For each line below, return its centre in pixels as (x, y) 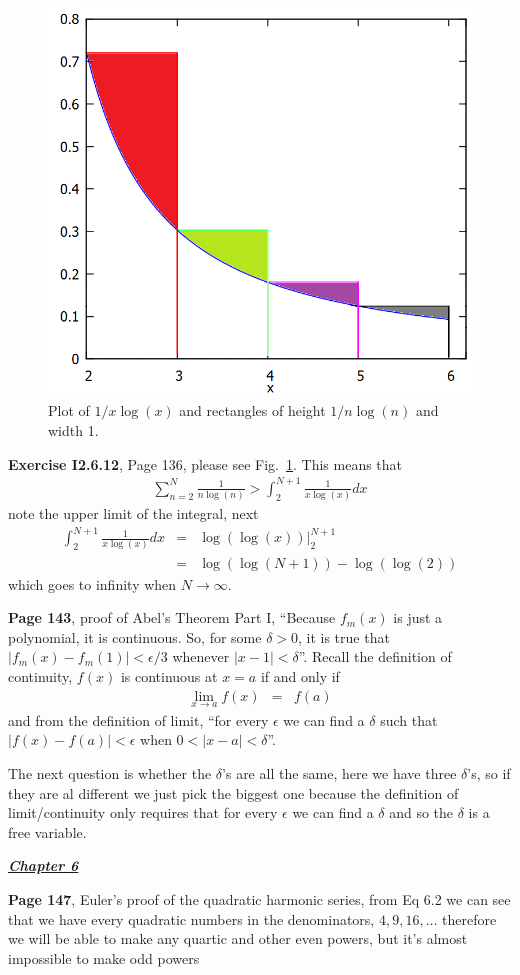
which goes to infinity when (92, 583)
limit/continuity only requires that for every (143, 812)
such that (409, 719)
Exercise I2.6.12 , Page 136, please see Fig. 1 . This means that (205, 463)
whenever (201, 656)
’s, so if (489, 772)
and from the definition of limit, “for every (138, 719)
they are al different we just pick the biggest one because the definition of (233, 792)
